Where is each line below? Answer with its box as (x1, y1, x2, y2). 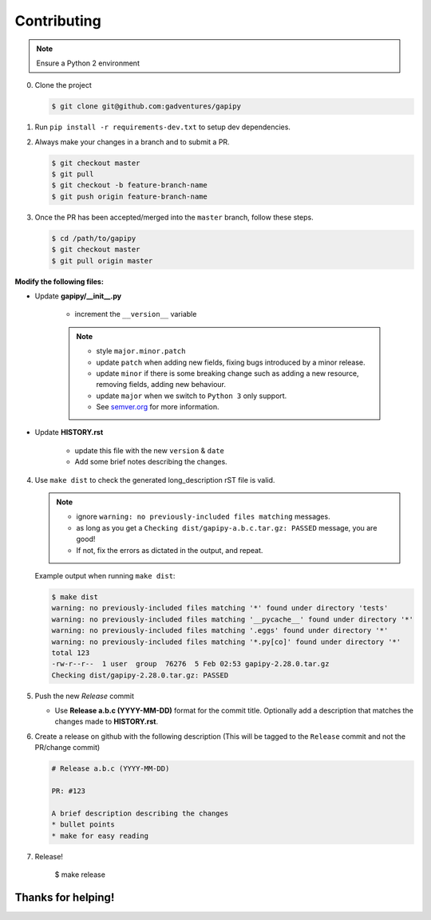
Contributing (14, 12, 101, 30)
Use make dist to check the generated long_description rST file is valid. (34, 475, 275, 484)
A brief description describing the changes (51, 808, 229, 818)
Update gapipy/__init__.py (34, 291, 122, 301)
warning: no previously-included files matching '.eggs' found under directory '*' (51, 626, 389, 635)
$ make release (54, 870, 105, 879)
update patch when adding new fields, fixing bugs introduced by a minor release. (96, 357, 366, 367)
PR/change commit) (34, 743, 101, 752)
